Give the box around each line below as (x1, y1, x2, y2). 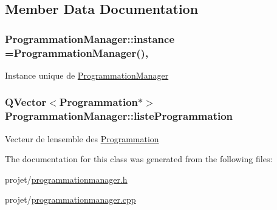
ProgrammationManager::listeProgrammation (5, 108, 233, 123)
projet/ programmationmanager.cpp (5, 193, 136, 206)
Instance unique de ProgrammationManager (5, 68, 169, 81)
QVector (5, 94, 47, 110)
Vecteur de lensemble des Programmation (5, 132, 159, 145)
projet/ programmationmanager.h (5, 172, 128, 185)
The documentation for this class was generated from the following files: (5, 153, 273, 165)
